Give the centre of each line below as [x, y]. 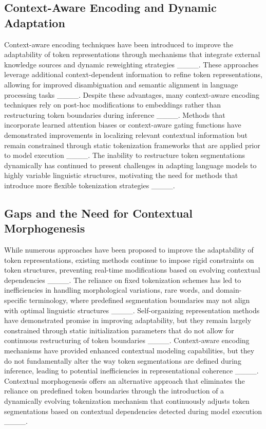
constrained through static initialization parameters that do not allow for [119, 330]
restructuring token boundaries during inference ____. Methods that [115, 114]
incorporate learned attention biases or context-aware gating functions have [123, 125]
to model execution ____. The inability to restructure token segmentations [125, 155]
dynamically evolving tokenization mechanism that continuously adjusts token [127, 401]
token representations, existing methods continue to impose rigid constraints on [129, 260]
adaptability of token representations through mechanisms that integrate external [132, 54]
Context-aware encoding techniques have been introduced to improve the [119, 44]
